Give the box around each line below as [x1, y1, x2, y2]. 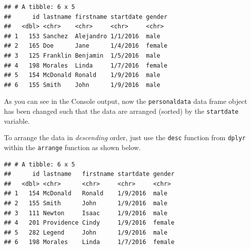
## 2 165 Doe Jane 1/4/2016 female [4, 42, 168, 50]
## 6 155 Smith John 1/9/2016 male [4, 81, 160, 88]
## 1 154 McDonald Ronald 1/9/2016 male [4, 190, 168, 197]
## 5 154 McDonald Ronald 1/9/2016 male [4, 72, 160, 79]
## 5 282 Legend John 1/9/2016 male [4, 229, 168, 236]
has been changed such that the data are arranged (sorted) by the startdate [4, 106, 239, 116]
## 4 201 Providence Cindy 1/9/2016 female [4, 219, 175, 227]
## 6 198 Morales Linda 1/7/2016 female [4, 239, 175, 246]
